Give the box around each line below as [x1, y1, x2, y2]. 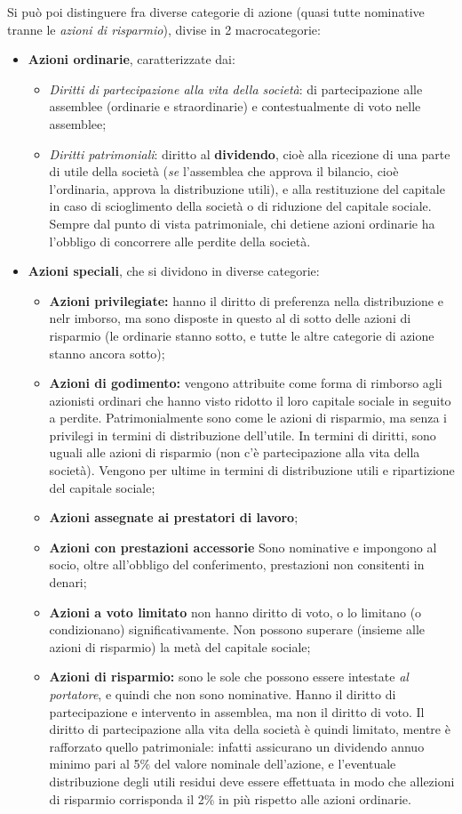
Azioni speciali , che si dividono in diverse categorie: [28, 262, 320, 280]
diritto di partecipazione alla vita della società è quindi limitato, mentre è [49, 720, 450, 738]
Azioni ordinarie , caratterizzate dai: [28, 50, 235, 69]
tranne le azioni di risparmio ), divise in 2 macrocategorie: [7, 20, 321, 38]
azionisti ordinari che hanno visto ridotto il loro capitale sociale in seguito [49, 391, 451, 409]
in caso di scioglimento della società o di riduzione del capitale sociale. [49, 197, 432, 215]
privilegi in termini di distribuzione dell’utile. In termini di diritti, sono [49, 425, 436, 444]
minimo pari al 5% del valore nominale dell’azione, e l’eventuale [49, 754, 396, 773]
